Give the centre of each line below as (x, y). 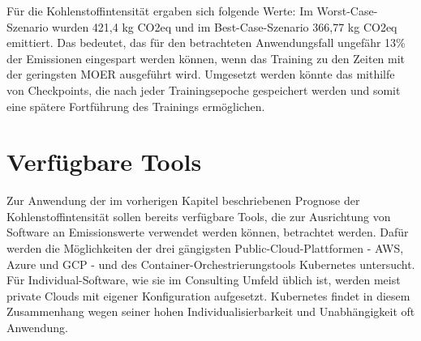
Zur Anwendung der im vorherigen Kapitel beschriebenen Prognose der (183, 200)
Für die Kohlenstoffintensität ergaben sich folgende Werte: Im (160, 11)
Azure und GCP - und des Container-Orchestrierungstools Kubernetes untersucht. (211, 264)
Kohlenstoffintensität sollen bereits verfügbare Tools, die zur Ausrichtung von (199, 216)
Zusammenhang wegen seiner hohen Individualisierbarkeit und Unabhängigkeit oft (211, 311)
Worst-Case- (347, 11)
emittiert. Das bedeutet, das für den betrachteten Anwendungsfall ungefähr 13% (206, 43)
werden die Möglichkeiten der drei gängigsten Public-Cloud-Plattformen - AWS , (205, 248)
